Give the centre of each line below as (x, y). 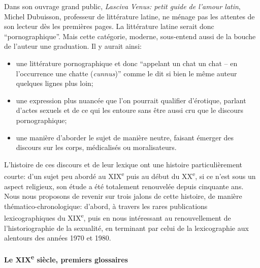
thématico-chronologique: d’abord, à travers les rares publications (106, 206)
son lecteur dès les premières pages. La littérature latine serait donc (109, 26)
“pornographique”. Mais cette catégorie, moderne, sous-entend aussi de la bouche (130, 36)
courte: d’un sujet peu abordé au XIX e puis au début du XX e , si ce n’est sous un (130, 175)
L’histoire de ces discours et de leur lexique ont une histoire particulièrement (123, 164)
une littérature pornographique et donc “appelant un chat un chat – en (127, 63)
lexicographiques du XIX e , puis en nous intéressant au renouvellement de (118, 217)
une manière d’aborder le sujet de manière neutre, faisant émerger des (125, 137)
